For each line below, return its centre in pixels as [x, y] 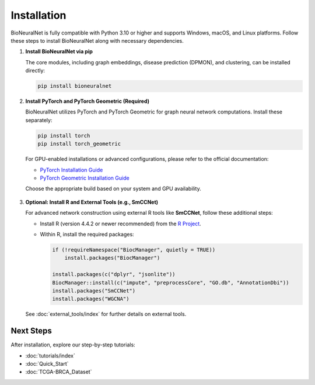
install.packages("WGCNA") [91, 299]
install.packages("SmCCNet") [94, 291]
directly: [35, 71]
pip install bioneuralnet [75, 86]
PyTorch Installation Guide [71, 170]
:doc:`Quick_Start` [47, 363]
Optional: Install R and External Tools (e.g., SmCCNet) [92, 202]
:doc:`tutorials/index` [50, 355]
